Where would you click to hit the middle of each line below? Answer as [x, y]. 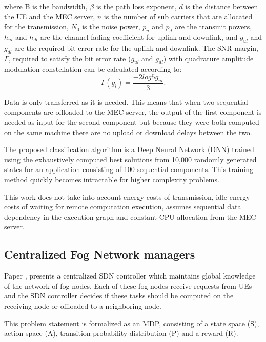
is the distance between [222, 6]
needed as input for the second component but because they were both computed [132, 122]
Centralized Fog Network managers [100, 254]
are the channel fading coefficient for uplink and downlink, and [139, 37]
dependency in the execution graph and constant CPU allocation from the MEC [130, 216]
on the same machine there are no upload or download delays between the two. [128, 132]
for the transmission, [36, 26]
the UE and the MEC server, [50, 16]
